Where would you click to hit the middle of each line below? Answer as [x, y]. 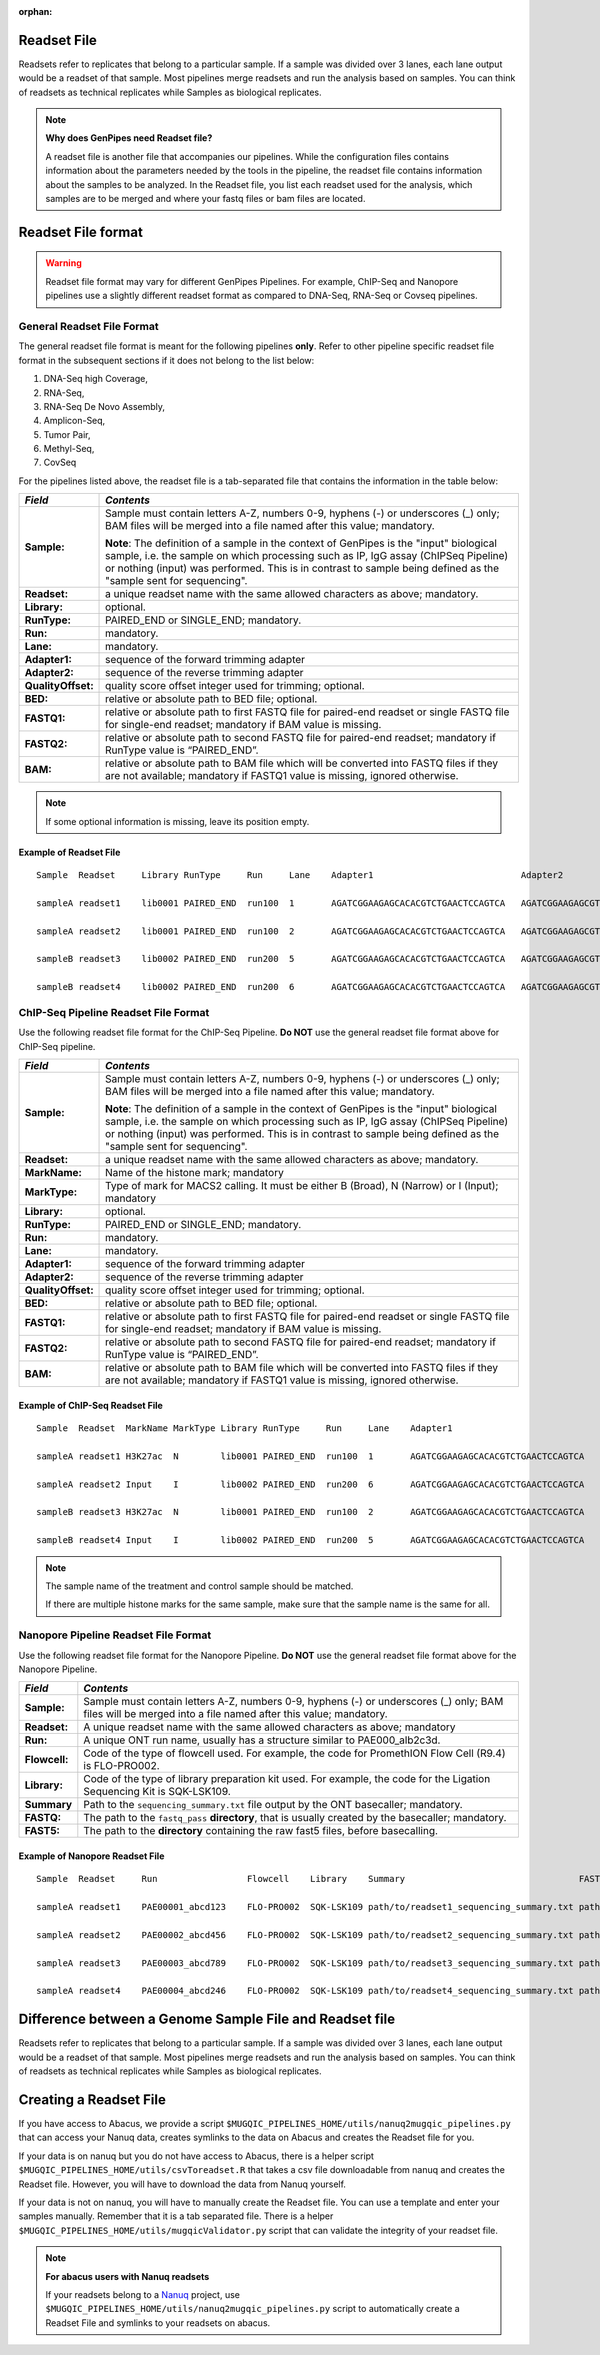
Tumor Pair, [67, 434]
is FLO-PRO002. [121, 1766]
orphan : [35, 11]
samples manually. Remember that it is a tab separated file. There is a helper [176, 2216]
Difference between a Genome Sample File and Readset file [206, 2019]
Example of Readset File [69, 852]
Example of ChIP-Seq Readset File [91, 1405]
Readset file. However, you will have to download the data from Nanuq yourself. [182, 2184]
